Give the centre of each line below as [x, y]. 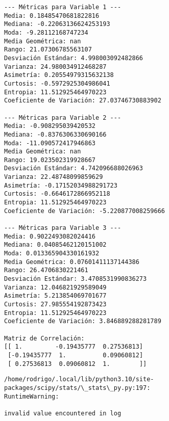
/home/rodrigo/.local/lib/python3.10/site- [79, 379]
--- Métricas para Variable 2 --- [63, 117]
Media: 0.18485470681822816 [52, 16]
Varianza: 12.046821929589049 [55, 287]
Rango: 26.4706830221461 [46, 270]
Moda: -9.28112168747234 [46, 32]
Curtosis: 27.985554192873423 [55, 304]
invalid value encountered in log [63, 413]
